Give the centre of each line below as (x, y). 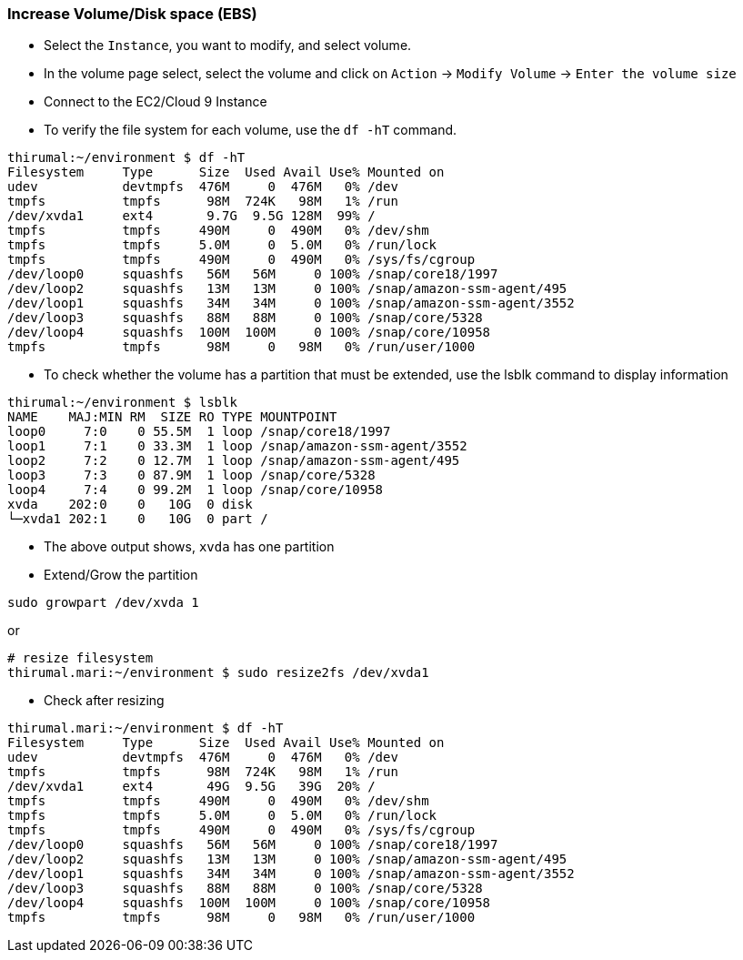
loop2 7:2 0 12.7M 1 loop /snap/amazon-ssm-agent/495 (234, 461)
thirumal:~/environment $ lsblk (122, 403)
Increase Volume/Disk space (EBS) (132, 14)
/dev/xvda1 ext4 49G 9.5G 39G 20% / (191, 787)
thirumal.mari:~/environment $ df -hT (146, 728)
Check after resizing (104, 701)
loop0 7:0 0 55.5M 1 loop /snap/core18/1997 (199, 432)
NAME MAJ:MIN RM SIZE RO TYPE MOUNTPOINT (172, 417)
